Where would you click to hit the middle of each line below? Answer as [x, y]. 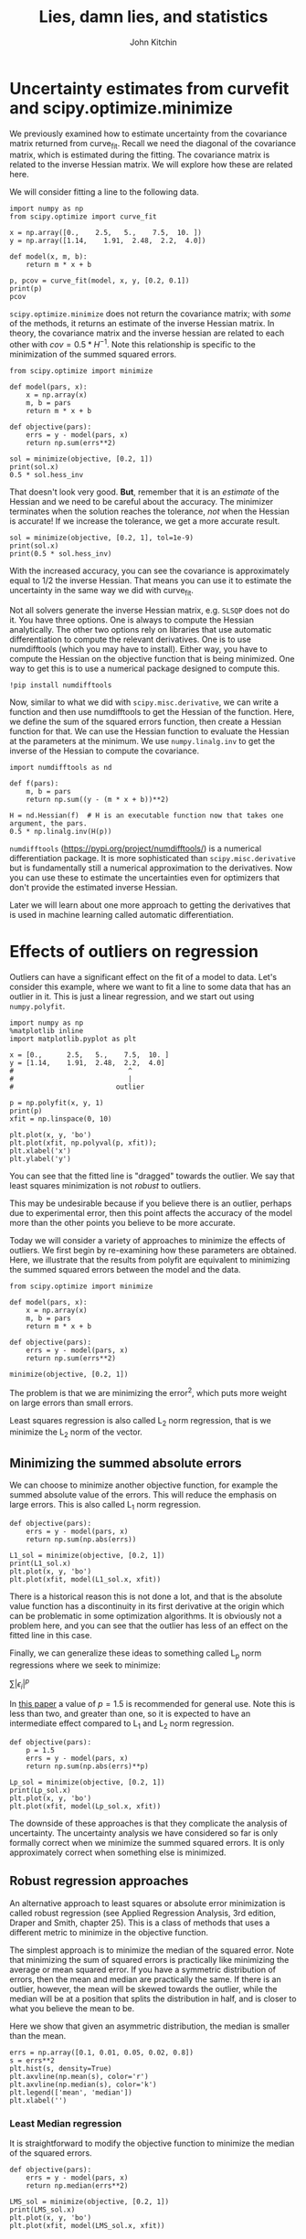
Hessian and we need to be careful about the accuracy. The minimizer [142, 502]
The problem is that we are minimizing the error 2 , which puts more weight [148, 1391]
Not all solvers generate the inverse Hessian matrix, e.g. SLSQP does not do [150, 610]
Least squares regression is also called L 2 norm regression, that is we [140, 1421]
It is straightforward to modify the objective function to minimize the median [152, 2143]
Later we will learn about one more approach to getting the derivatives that [150, 905]
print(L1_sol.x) [40, 1563]
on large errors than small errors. [72, 1402]
